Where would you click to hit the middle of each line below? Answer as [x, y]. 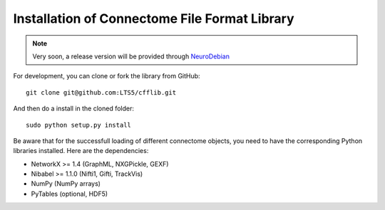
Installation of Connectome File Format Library [154, 19]
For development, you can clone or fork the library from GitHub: [107, 76]
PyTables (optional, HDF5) [70, 194]
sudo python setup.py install [79, 125]
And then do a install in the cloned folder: [74, 109]
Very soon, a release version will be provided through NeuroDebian [131, 56]
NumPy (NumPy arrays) [66, 184]
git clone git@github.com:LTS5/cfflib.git [101, 92]
